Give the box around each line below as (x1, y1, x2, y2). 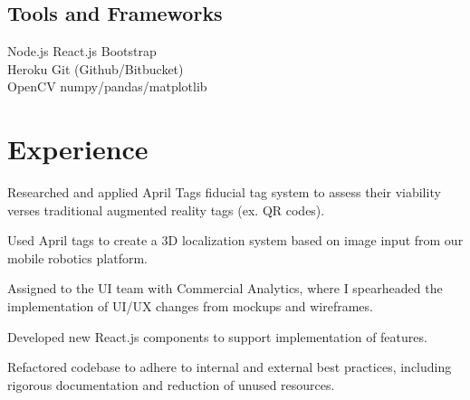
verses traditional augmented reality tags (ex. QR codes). (7, 200, 325, 219)
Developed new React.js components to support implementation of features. (7, 327, 427, 346)
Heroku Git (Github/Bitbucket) (7, 59, 184, 78)
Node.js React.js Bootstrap (7, 42, 157, 61)
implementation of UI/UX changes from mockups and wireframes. (7, 297, 373, 316)
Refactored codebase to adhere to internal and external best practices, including (7, 357, 452, 376)
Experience (7, 130, 149, 167)
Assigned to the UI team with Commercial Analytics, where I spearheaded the (7, 279, 443, 298)
